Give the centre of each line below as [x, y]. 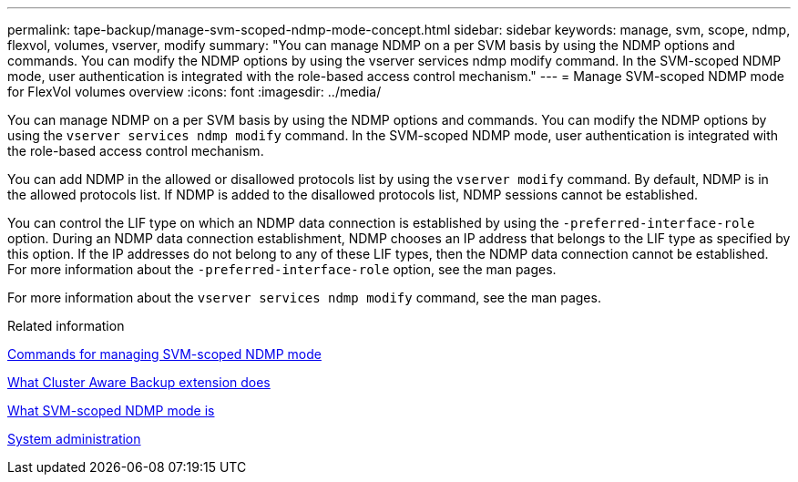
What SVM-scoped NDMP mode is [111, 410]
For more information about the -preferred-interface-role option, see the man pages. [282, 269]
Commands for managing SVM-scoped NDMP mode [164, 354]
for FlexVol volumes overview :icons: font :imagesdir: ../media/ [194, 92]
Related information [66, 326]
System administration [74, 439]
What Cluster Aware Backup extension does [139, 382]
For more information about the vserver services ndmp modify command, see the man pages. [304, 297]
